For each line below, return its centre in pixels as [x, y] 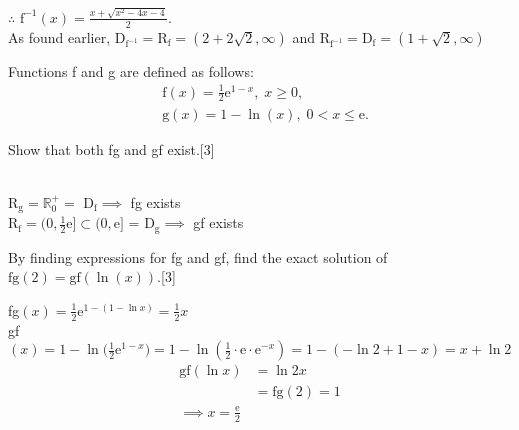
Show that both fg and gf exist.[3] [111, 148]
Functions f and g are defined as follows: [131, 70]
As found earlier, [59, 36]
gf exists [218, 222]
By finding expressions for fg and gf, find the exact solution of [198, 256]
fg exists [155, 201]
